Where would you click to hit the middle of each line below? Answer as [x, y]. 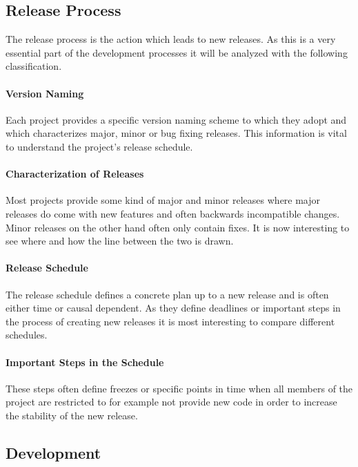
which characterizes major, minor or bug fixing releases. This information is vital [176, 133]
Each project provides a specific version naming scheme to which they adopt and [176, 119]
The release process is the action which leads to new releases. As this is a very [171, 39]
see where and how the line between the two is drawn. [120, 241]
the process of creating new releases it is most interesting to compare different [170, 321]
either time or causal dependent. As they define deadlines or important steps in [173, 308]
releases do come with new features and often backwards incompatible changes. [173, 213]
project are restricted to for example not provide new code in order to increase [171, 402]
